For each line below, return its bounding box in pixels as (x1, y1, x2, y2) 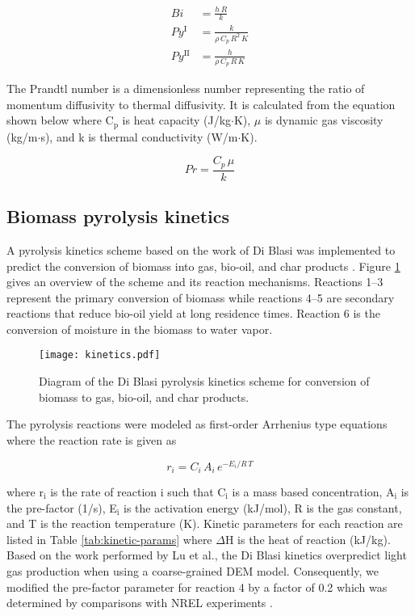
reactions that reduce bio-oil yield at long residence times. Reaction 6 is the (6, 305, 380, 322)
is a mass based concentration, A (232, 483, 395, 500)
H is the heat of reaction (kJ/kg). (224, 530, 391, 547)
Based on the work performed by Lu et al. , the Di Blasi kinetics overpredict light (6, 546, 407, 563)
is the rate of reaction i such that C (50, 483, 226, 500)
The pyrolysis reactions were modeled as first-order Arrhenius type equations (6, 416, 388, 432)
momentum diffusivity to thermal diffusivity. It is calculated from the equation (6, 95, 396, 112)
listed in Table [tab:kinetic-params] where (6, 530, 212, 547)
